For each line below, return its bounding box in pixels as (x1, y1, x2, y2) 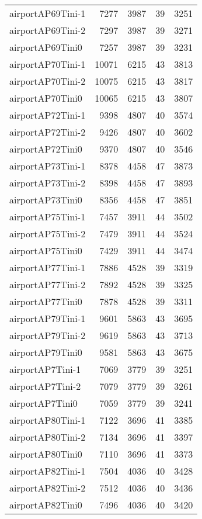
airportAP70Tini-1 (9, 57, 86, 71)
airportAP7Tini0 (9, 396, 78, 410)
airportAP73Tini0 (9, 193, 82, 206)
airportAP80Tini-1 (9, 413, 86, 427)
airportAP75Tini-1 (9, 210, 86, 223)
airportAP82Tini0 (9, 498, 82, 511)
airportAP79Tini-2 (9, 328, 86, 342)
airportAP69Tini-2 (9, 23, 86, 37)
